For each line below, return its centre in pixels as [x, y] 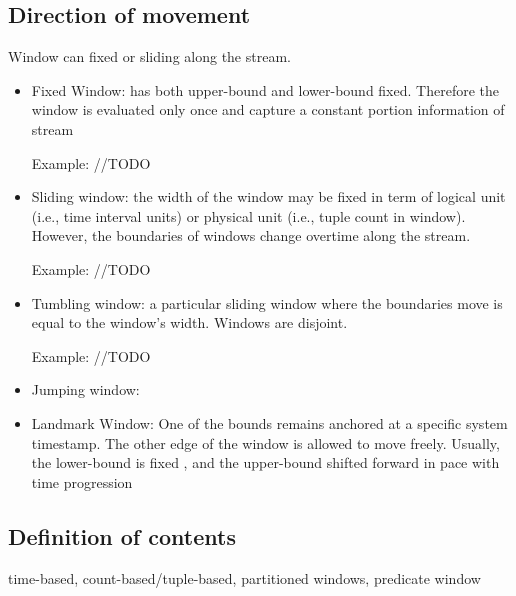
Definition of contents [122, 535]
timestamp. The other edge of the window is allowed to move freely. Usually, [265, 442]
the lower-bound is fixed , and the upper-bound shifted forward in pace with [265, 462]
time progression [82, 481]
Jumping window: [85, 389]
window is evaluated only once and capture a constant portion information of [268, 109]
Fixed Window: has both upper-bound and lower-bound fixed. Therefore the [265, 89]
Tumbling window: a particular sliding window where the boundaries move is [267, 302]
